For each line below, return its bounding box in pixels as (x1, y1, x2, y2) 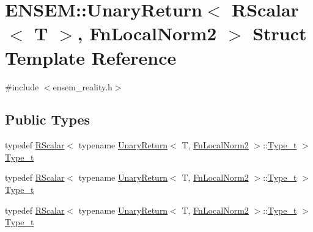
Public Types (5, 110, 90, 129)
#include (5, 80, 39, 93)
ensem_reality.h (53, 80, 112, 93)
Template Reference (5, 45, 177, 70)
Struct (252, 21, 307, 46)
